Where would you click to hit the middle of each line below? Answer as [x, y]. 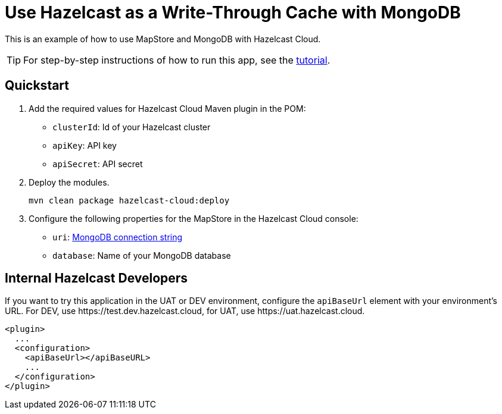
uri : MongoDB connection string [118, 237]
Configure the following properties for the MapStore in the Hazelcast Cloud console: [194, 218]
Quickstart [37, 86]
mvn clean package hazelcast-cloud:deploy [129, 200]
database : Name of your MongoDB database [142, 255]
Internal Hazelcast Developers [96, 278]
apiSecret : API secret [98, 164]
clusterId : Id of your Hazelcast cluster [132, 127]
